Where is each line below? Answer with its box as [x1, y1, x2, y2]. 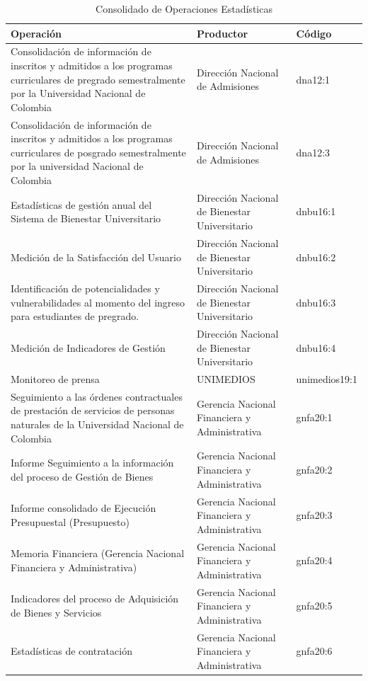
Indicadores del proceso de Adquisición [11, 591, 179, 606]
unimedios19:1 [296, 372, 357, 386]
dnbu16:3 [296, 294, 336, 309]
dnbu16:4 [296, 340, 336, 355]
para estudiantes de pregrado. [11, 309, 139, 324]
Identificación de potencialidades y [11, 280, 160, 295]
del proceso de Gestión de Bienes [11, 469, 154, 483]
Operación [11, 25, 62, 40]
